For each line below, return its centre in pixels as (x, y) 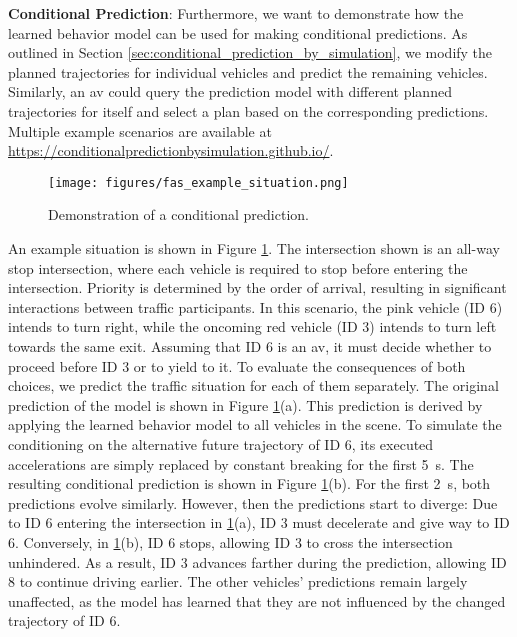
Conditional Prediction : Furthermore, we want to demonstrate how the (236, 13)
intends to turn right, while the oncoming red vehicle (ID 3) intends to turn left (252, 326)
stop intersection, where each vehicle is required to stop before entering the (238, 267)
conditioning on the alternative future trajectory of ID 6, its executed (221, 443)
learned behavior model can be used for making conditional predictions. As (238, 32)
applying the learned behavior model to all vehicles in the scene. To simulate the (255, 424)
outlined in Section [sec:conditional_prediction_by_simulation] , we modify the (250, 52)
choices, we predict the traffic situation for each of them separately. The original (253, 385)
